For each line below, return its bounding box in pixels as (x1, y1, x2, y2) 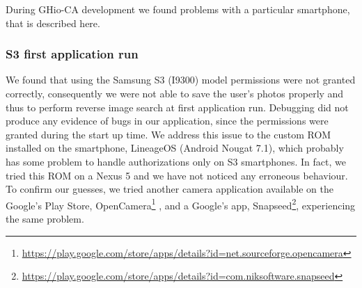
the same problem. (6, 211, 84, 225)
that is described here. (6, 15, 100, 30)
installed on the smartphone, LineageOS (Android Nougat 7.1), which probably (6, 141, 344, 155)
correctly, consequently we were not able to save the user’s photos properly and (6, 86, 344, 100)
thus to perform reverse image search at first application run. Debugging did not (6, 99, 349, 114)
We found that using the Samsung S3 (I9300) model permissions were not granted (6, 72, 356, 87)
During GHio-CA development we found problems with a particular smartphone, (6, 2, 350, 16)
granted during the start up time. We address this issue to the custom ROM (6, 127, 331, 141)
